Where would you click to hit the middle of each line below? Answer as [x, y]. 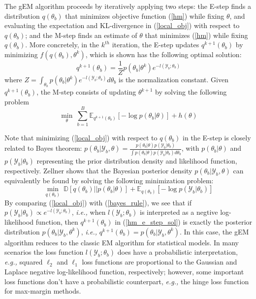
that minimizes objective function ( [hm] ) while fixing [145, 16]
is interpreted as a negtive [179, 212]
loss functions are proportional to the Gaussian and [160, 262]
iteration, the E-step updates [156, 45]
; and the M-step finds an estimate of [81, 35]
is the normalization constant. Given [173, 80]
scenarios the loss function [44, 252]
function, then [57, 222]
